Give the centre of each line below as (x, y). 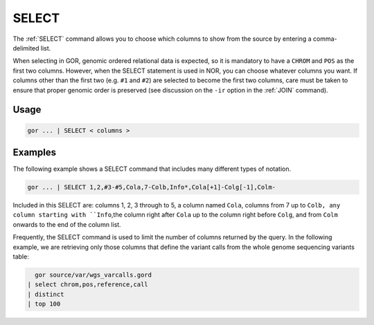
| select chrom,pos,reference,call (88, 285)
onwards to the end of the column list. (67, 224)
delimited (26, 48)
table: (21, 257)
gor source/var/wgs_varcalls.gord (93, 275)
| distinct (46, 294)
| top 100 (44, 304)
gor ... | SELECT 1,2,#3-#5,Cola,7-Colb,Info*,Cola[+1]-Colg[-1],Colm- (152, 187)
